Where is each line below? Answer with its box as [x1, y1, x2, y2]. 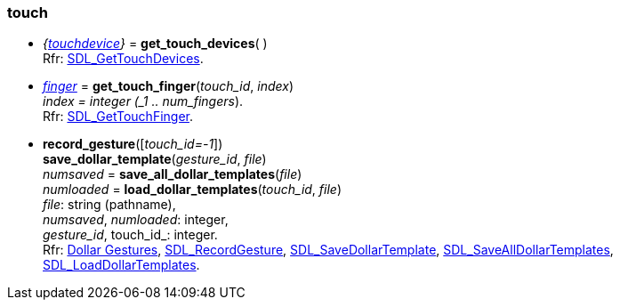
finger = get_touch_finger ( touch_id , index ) [43, 78, 294, 94]
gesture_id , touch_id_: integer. [43, 227, 218, 243]
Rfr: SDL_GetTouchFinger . [43, 109, 193, 125]
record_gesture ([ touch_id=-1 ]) [43, 136, 223, 152]
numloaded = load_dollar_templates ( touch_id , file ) [43, 182, 342, 198]
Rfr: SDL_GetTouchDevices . [43, 51, 204, 67]
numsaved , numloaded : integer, [43, 212, 229, 228]
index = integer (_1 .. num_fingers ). [43, 93, 244, 109]
